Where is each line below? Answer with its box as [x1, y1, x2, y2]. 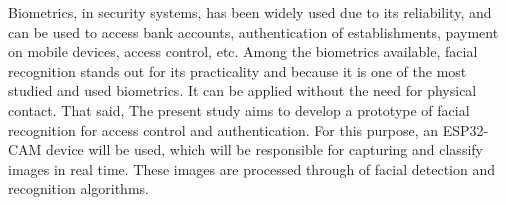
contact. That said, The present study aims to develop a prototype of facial [8, 99, 470, 120]
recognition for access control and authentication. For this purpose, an [8, 119, 439, 140]
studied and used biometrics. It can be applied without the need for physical [8, 80, 477, 101]
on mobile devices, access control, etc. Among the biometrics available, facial [8, 41, 478, 62]
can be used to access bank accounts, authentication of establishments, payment [8, 21, 499, 42]
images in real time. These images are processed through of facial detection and [8, 158, 495, 179]
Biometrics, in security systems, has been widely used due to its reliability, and [8, 2, 492, 22]
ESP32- [442, 119, 489, 140]
